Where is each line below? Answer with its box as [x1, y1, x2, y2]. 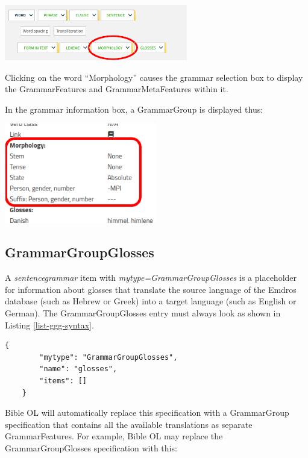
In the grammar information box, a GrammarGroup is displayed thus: [5, 102, 263, 115]
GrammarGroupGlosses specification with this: [5, 441, 177, 454]
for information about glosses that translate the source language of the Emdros [5, 283, 297, 295]
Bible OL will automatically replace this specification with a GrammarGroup [5, 406, 289, 419]
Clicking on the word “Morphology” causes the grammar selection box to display [5, 71, 303, 83]
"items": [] [39, 376, 87, 385]
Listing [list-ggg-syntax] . [5, 318, 94, 331]
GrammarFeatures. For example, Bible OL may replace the [5, 430, 223, 442]
